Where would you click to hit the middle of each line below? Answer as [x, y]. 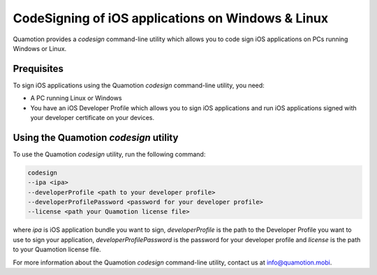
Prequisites [38, 69]
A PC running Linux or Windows [76, 98]
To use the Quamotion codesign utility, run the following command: [109, 154]
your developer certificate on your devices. [93, 118]
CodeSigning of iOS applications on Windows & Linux [170, 18]
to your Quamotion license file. [57, 250]
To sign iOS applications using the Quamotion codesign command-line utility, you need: [139, 85]
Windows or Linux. [40, 48]
